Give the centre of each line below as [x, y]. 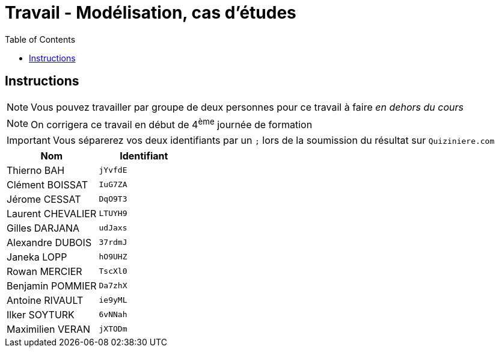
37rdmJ [113, 242]
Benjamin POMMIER [52, 286]
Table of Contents [40, 39]
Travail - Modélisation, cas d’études [151, 13]
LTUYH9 [113, 214]
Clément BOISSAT [47, 184]
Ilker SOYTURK [41, 314]
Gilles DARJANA [43, 228]
